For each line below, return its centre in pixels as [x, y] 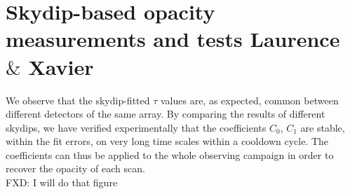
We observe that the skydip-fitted [78, 100]
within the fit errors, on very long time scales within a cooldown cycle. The [167, 141]
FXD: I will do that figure [62, 182]
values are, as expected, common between [249, 100]
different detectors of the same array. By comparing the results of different [166, 114]
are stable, [323, 127]
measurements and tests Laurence [173, 39]
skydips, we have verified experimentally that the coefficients [136, 127]
